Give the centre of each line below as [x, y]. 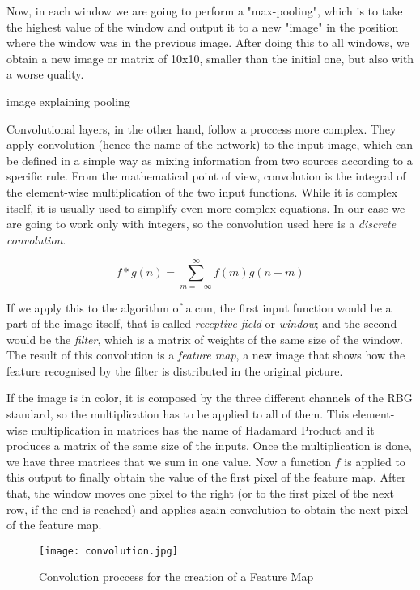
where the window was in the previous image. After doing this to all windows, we [208, 42]
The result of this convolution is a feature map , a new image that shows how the [206, 355]
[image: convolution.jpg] [108, 551]
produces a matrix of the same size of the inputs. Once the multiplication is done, [209, 446]
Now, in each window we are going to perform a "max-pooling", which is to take [205, 11]
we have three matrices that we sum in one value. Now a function [169, 461]
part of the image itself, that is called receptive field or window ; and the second [202, 323]
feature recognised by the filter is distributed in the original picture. [175, 370]
